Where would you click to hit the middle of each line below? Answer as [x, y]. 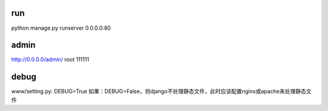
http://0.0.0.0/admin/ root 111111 [50, 59]
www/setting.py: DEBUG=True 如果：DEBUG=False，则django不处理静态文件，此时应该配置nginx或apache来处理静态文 [162, 92]
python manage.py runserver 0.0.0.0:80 [61, 28]
